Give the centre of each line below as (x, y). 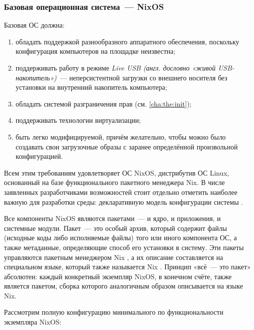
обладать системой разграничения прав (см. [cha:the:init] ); (104, 103)
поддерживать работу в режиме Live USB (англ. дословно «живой (115, 68)
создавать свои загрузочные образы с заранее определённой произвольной (127, 146)
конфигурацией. (39, 156)
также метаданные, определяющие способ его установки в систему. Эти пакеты (124, 247)
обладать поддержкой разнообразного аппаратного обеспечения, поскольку (127, 41)
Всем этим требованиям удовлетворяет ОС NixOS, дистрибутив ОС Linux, (117, 172)
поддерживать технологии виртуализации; (78, 120)
